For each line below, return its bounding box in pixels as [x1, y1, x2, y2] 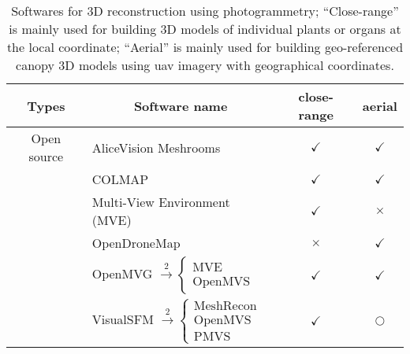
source [28, 147, 64, 165]
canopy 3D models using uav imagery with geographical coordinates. [16, 56, 394, 74]
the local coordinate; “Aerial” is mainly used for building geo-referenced [6, 38, 404, 56]
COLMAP [91, 170, 149, 188]
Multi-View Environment [91, 193, 230, 211]
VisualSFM [91, 310, 154, 329]
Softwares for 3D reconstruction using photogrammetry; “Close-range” [11, 2, 399, 20]
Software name [133, 96, 228, 115]
